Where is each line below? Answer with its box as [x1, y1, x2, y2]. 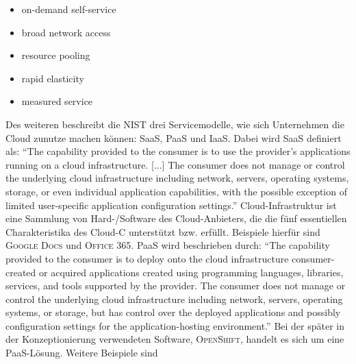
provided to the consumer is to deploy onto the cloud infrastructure [5, 251, 289, 265]
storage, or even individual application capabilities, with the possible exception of [5, 184, 347, 198]
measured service [21, 94, 93, 108]
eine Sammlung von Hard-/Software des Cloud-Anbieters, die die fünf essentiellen [5, 211, 347, 226]
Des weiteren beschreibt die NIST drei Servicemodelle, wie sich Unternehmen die [5, 117, 344, 131]
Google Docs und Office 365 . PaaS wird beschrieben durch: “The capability [5, 238, 330, 252]
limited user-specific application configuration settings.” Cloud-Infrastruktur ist [5, 197, 337, 212]
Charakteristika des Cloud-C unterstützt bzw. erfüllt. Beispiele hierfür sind [5, 224, 320, 239]
